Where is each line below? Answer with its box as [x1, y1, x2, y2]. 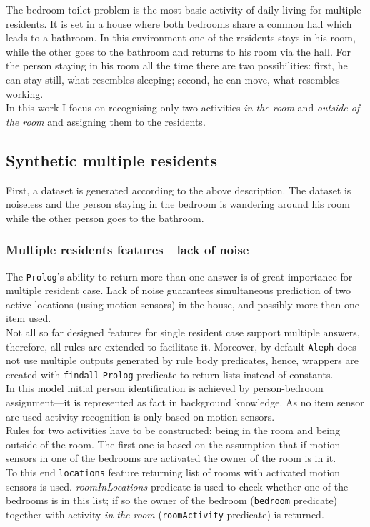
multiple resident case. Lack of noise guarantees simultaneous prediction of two [6, 283, 351, 298]
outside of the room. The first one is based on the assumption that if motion [6, 436, 341, 451]
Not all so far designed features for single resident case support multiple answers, [6, 324, 360, 339]
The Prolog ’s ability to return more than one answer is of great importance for [6, 268, 353, 283]
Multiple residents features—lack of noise [6, 241, 249, 259]
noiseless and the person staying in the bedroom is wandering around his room [6, 196, 350, 211]
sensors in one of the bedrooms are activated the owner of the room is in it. [6, 451, 336, 466]
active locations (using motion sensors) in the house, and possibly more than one [6, 296, 359, 311]
